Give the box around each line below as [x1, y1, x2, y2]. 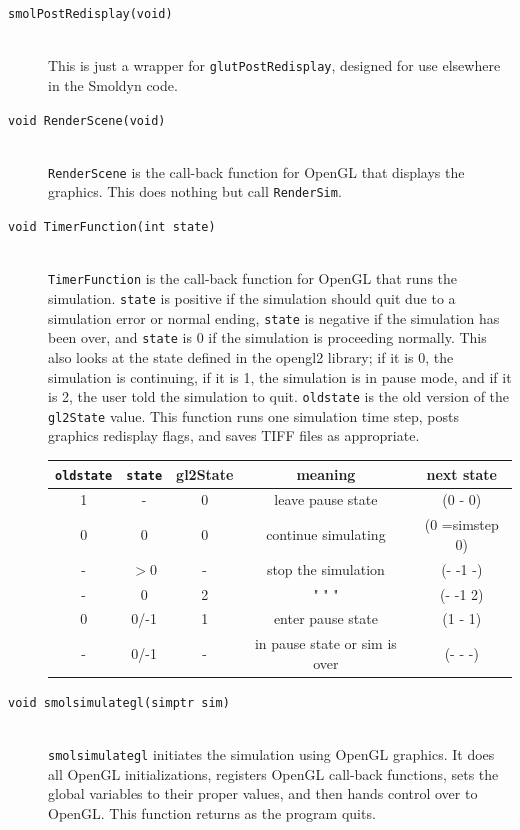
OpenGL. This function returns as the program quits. [48, 803, 376, 824]
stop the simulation [266, 558, 385, 579]
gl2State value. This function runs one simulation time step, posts [48, 405, 459, 426]
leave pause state [274, 489, 378, 510]
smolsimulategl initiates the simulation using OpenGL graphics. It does [48, 744, 495, 765]
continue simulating [266, 524, 386, 545]
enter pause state [273, 608, 378, 629]
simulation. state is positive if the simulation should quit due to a [48, 287, 456, 308]
